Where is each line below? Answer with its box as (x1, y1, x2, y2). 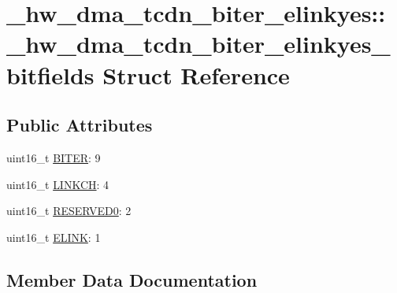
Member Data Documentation (6, 267, 258, 291)
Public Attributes (6, 113, 153, 137)
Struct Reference (102, 58, 290, 91)
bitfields (6, 58, 95, 91)
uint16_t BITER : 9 (6, 149, 101, 165)
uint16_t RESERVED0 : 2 (6, 202, 132, 219)
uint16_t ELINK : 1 (6, 228, 101, 245)
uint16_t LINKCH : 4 (6, 176, 109, 192)
